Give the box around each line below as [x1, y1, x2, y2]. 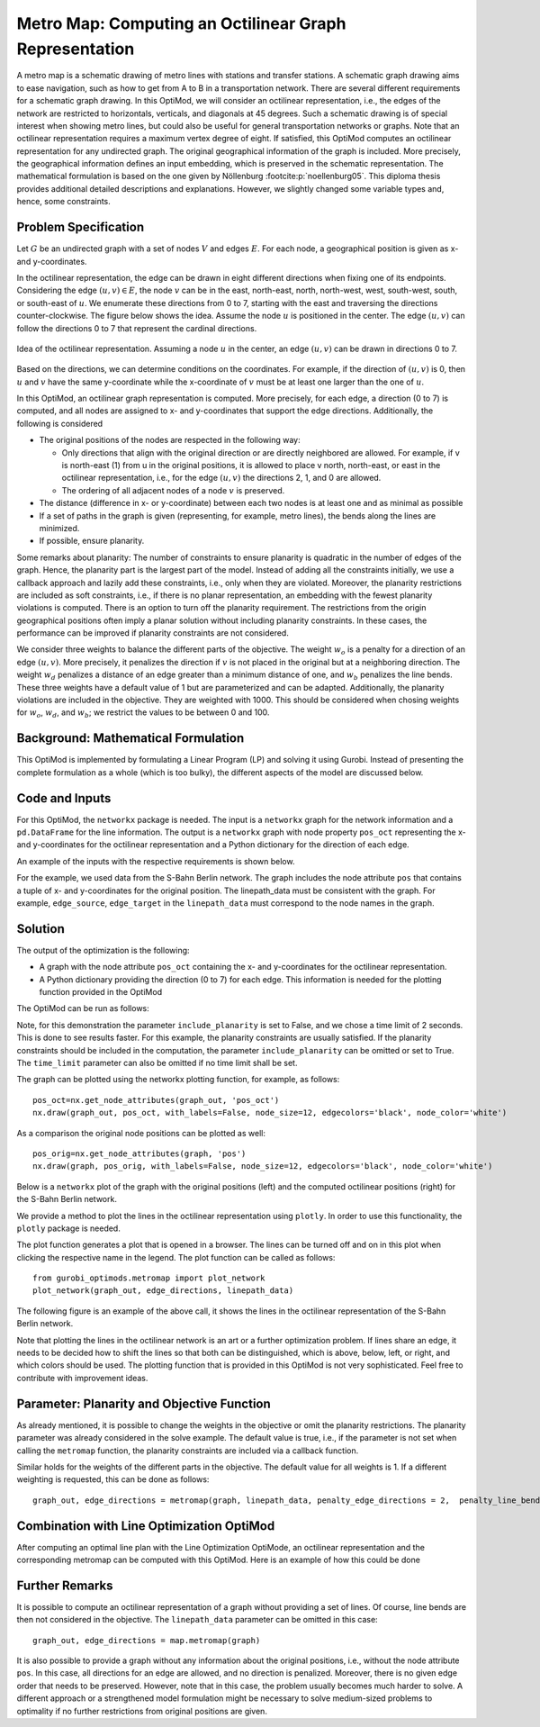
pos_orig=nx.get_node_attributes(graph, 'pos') [32, 1148, 247, 1159]
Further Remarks [16, 1578, 113, 1593]
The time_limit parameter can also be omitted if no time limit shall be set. [16, 1058, 298, 1069]
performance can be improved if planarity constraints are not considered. [16, 628, 290, 638]
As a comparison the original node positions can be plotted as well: [16, 1127, 265, 1138]
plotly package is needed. [16, 1223, 121, 1234]
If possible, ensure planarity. [39, 536, 145, 547]
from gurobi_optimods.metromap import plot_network [32, 1273, 265, 1283]
